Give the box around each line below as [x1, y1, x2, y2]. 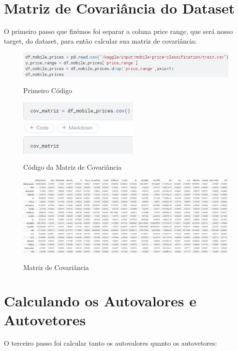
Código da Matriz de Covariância [23, 162, 122, 172]
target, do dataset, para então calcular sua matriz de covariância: [4, 35, 197, 46]
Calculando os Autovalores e [4, 291, 196, 311]
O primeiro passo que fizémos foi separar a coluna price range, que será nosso [4, 26, 233, 36]
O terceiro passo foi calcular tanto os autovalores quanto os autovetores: [4, 338, 217, 348]
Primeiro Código [23, 85, 73, 96]
